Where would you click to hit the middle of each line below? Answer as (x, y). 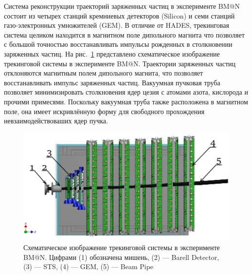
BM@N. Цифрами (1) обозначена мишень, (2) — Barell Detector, (121, 257)
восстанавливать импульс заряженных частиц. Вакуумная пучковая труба (112, 82)
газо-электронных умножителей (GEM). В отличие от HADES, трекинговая (117, 25)
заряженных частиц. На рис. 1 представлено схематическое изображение (112, 53)
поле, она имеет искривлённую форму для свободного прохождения (104, 111)
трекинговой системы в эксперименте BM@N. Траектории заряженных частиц (120, 63)
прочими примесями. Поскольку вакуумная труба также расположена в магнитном (126, 101)
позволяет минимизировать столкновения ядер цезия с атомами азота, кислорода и (126, 92)
